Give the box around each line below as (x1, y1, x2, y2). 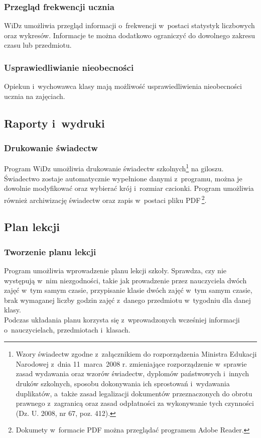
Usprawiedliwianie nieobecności (4, 61, 134, 73)
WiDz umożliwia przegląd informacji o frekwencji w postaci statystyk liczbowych (4, 20, 255, 31)
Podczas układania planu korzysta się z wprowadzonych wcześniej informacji (4, 314, 240, 325)
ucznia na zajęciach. (4, 90, 65, 101)
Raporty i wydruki (4, 115, 105, 131)
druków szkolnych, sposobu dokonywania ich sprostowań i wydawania (16, 378, 230, 389)
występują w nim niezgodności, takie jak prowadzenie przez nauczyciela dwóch (4, 275, 247, 285)
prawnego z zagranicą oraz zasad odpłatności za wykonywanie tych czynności (16, 398, 254, 408)
